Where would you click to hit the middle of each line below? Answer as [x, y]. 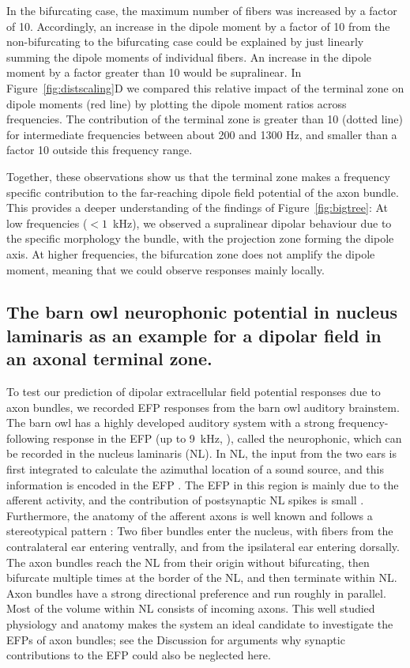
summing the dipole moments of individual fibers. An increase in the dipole [189, 57]
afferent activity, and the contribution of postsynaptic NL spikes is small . [185, 500]
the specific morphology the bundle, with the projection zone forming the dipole [200, 238]
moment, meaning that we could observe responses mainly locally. [166, 269]
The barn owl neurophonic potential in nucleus [202, 312]
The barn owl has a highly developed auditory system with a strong [171, 423]
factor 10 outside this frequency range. [100, 150]
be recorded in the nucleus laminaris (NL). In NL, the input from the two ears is [201, 453]
